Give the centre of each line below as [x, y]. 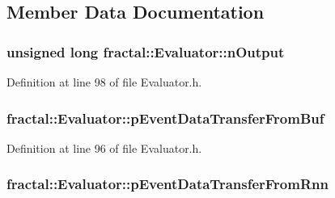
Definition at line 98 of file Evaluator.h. [104, 82]
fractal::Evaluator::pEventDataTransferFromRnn [167, 184]
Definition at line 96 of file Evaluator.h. [104, 147]
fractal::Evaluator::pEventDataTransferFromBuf [165, 118]
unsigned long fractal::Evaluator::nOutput [146, 51]
